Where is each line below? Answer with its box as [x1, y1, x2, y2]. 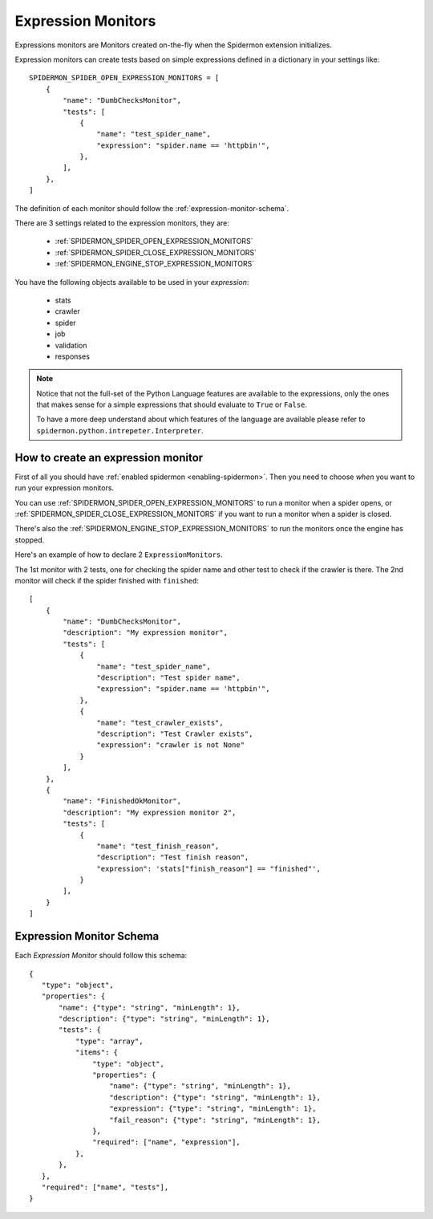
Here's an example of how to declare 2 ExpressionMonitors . [14, 550, 224, 559]
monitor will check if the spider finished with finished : [14, 575, 200, 585]
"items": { [75, 1048, 119, 1057]
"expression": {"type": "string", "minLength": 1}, [109, 1104, 317, 1113]
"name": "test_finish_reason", [96, 841, 220, 851]
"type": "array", [75, 1036, 144, 1046]
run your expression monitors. [14, 483, 115, 493]
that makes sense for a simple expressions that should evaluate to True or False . [36, 400, 308, 409]
